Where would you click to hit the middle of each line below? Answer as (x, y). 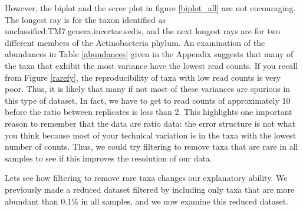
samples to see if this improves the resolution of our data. (108, 158)
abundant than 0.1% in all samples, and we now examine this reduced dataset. (147, 201)
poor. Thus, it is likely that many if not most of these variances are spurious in (148, 89)
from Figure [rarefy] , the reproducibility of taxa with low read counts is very (143, 77)
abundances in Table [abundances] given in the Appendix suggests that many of (149, 54)
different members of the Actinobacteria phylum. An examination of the (135, 42)
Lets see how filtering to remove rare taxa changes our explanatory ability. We (146, 178)
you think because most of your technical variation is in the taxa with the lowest (151, 135)
